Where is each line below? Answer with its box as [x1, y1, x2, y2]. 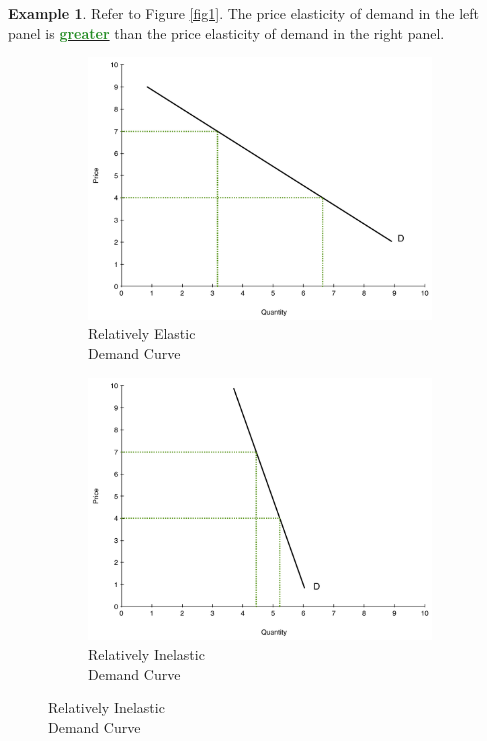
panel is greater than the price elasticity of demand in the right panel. [8, 22, 445, 43]
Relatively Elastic [88, 323, 196, 344]
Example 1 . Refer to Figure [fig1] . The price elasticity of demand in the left [8, 3, 480, 23]
